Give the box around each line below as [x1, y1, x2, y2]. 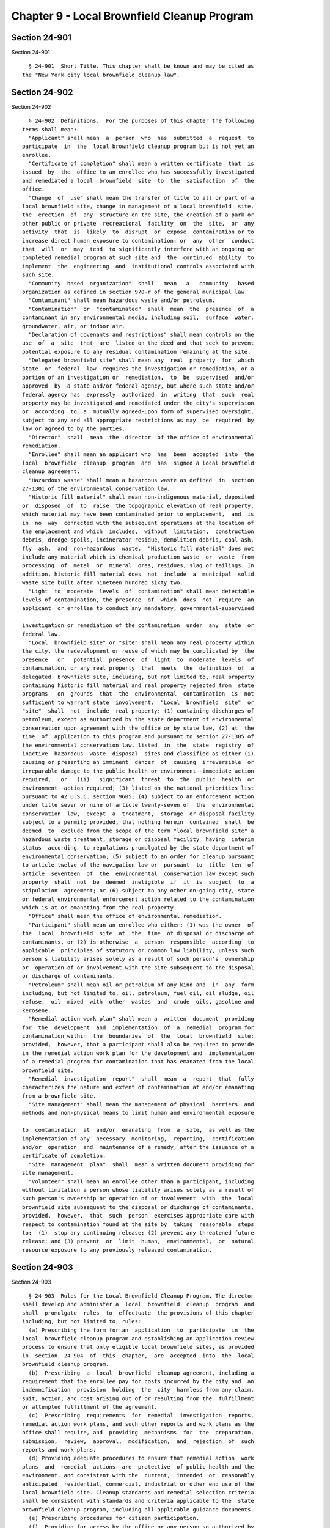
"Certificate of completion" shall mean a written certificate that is [28, 160, 254, 167]
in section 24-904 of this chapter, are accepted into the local [22, 1352, 254, 1359]
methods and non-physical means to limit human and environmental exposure [22, 1109, 254, 1117]
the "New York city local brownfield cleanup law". [22, 71, 180, 78]
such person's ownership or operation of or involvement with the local [22, 1195, 254, 1202]
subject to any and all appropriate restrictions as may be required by [22, 416, 254, 424]
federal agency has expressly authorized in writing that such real [22, 391, 254, 398]
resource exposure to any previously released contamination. [22, 1246, 213, 1253]
